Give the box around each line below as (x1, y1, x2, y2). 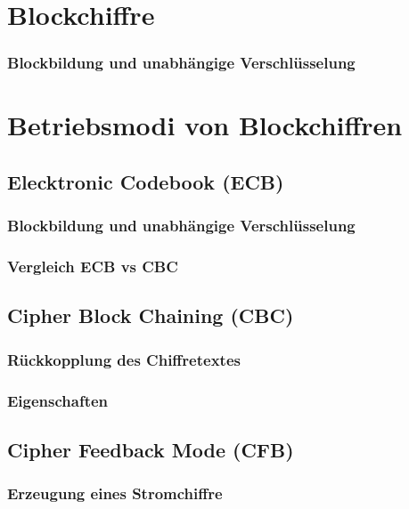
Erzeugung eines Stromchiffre (7, 482, 223, 505)
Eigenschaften (7, 389, 109, 411)
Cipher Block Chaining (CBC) (7, 302, 294, 329)
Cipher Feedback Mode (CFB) (7, 435, 294, 463)
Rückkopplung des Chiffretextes (7, 348, 241, 370)
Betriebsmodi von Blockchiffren (7, 107, 403, 143)
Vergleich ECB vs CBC (7, 255, 178, 278)
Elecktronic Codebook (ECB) (7, 167, 284, 195)
